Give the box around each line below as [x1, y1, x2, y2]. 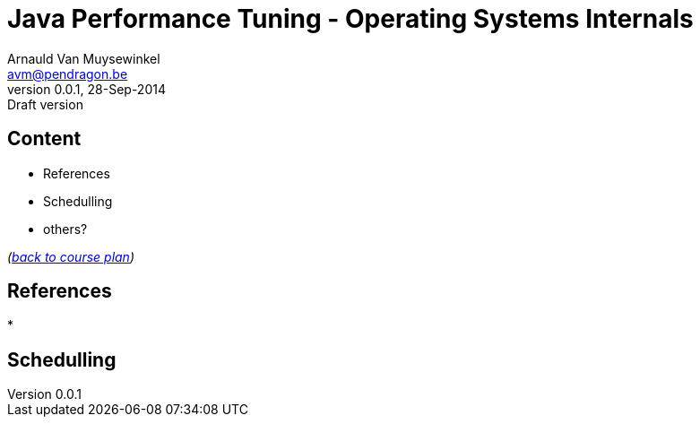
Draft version [7, 96, 83, 112]
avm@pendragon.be [7, 65, 128, 82]
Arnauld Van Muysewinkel [7, 50, 160, 66]
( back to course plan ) [7, 248, 135, 264]
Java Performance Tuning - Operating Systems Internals [7, 4, 694, 34]
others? [43, 221, 88, 237]
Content [7, 127, 82, 151]
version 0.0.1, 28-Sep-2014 [7, 81, 166, 97]
